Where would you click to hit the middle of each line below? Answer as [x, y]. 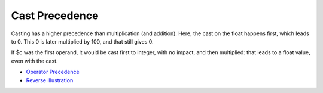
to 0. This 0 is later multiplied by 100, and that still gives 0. [82, 41]
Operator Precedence [53, 72]
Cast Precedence [55, 15]
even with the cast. [34, 61]
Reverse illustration [50, 80]
